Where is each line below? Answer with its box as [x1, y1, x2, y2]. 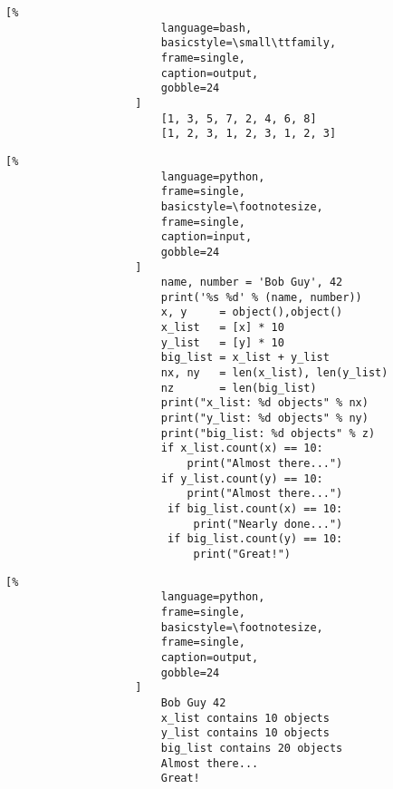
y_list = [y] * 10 [160, 336, 284, 349]
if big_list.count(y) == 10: [167, 532, 343, 546]
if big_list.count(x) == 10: [167, 502, 343, 515]
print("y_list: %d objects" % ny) [160, 412, 369, 425]
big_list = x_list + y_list [160, 351, 330, 365]
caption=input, [160, 230, 253, 244]
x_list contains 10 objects [160, 711, 330, 725]
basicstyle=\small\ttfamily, [160, 36, 337, 50]
